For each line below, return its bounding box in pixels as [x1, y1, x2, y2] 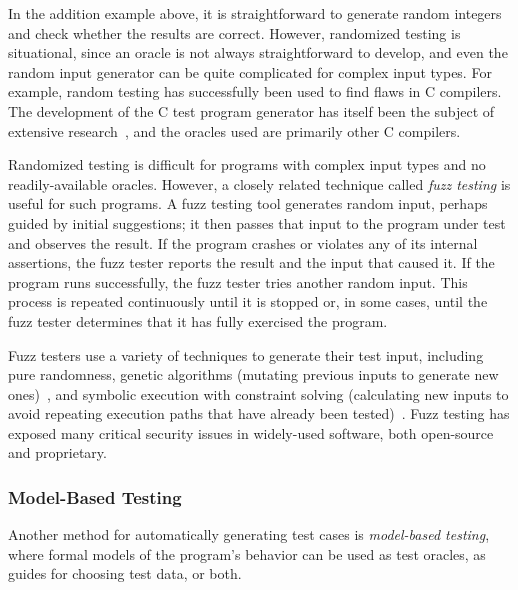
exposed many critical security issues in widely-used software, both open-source [8, 422, 494, 443]
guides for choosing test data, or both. [8, 563, 242, 584]
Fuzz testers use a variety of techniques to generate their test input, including [8, 344, 484, 365]
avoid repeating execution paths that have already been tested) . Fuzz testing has [8, 403, 510, 424]
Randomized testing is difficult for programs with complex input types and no [8, 154, 486, 175]
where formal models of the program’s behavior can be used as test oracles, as [8, 543, 486, 564]
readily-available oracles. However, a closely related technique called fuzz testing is [8, 173, 511, 194]
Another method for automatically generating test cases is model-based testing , [8, 524, 490, 545]
